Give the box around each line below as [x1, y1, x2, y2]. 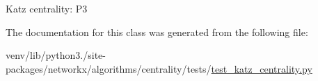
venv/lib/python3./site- [6, 48, 106, 62]
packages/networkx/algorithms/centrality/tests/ [6, 61, 212, 75]
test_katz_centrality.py [211, 61, 312, 75]
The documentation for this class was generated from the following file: [6, 24, 308, 39]
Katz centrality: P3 [6, 1, 88, 15]
